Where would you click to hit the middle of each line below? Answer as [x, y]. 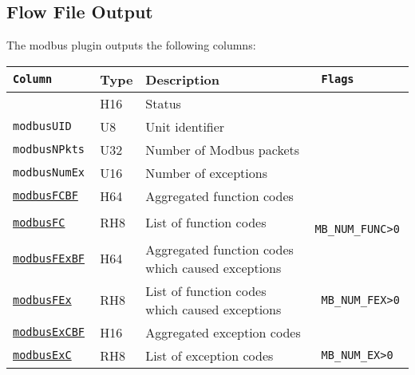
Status [163, 103]
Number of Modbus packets [223, 149]
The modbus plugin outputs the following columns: [131, 45]
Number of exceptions [206, 172]
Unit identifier [185, 126]
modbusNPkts [49, 150]
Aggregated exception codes [223, 332]
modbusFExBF [49, 258]
